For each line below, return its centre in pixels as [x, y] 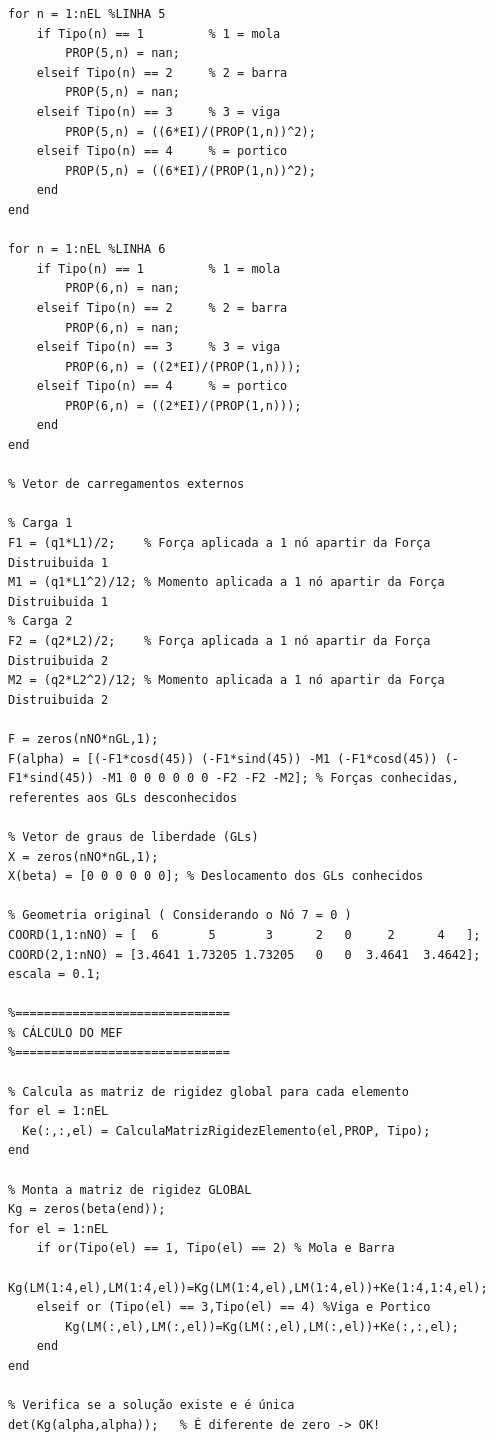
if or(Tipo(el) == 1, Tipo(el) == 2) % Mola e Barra [215, 1248]
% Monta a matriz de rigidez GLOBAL [130, 1189]
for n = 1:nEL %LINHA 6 [87, 249]
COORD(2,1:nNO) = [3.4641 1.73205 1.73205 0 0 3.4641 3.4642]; [244, 954]
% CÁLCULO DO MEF [65, 1032]
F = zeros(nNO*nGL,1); [83, 738]
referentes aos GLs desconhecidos [123, 797]
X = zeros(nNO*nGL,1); [83, 856]
